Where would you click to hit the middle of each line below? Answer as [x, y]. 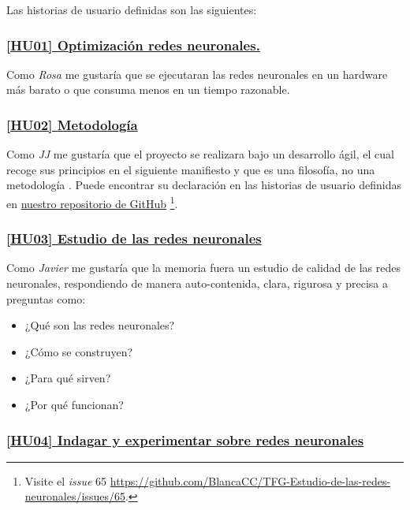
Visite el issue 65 [66, 480]
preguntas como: [46, 298]
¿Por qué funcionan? [74, 405]
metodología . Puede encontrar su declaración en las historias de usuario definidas [204, 185]
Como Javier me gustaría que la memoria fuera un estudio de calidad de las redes [204, 268]
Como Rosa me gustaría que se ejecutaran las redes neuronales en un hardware [197, 74]
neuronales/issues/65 [75, 496]
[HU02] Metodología [72, 124]
